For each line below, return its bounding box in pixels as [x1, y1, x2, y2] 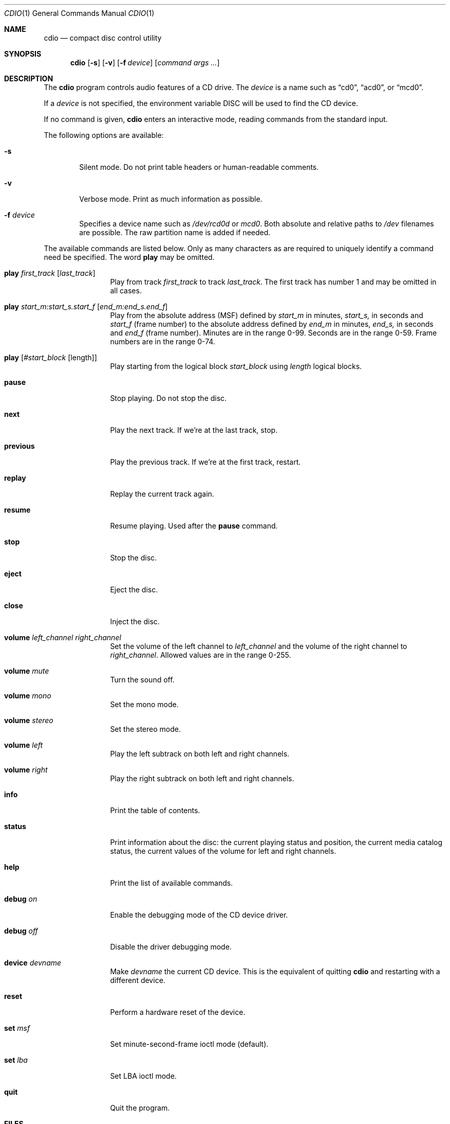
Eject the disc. [110, 585, 158, 594]
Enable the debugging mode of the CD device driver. [110, 910, 288, 919]
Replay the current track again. [110, 489, 214, 498]
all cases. [110, 286, 142, 295]
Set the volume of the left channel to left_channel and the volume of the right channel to [110, 642, 407, 651]
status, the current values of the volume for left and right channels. [110, 847, 336, 855]
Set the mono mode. [110, 700, 179, 709]
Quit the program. [110, 1103, 170, 1112]
